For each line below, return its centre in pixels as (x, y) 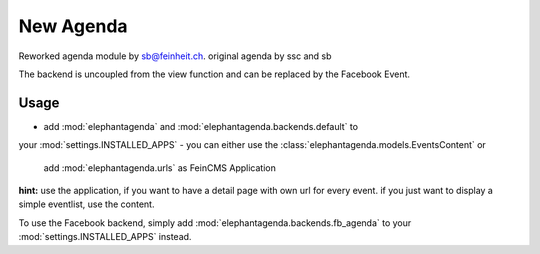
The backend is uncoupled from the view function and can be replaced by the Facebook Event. (214, 74)
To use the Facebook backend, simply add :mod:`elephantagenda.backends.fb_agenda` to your (215, 222)
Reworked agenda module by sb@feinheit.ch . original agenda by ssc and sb (175, 56)
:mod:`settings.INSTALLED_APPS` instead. (105, 237)
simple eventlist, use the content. (86, 204)
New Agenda (73, 26)
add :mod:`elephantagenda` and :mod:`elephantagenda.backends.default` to (201, 126)
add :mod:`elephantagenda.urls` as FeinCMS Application (160, 167)
